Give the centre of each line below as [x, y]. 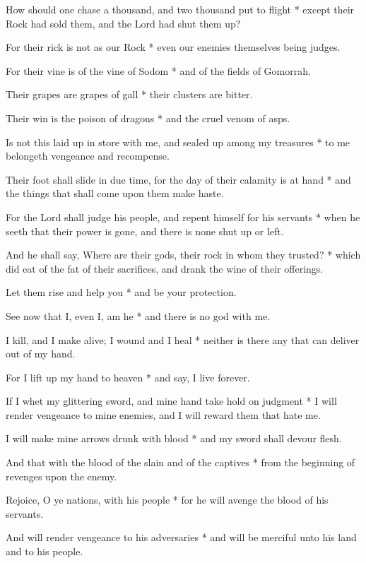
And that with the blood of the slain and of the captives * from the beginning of [181, 462]
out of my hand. [41, 354]
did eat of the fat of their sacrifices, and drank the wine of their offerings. [165, 268]
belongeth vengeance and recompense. [88, 156]
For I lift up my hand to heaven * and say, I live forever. [128, 377]
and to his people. [45, 551]
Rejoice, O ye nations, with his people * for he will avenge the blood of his [167, 500]
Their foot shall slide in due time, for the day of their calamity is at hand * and [178, 179]
